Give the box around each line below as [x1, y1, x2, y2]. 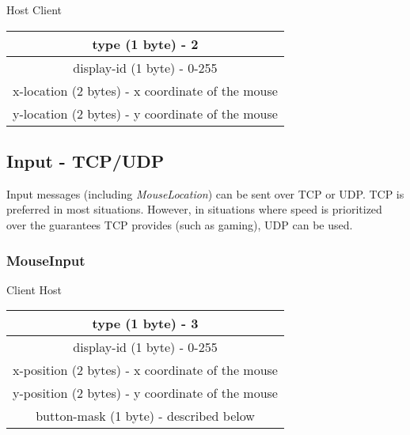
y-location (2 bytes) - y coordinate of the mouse [13, 104, 278, 123]
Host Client [6, 2, 63, 17]
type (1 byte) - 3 [92, 314, 199, 333]
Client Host [6, 281, 63, 297]
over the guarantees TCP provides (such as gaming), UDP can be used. [6, 216, 353, 233]
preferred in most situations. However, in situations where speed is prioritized [6, 201, 382, 217]
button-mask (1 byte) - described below [36, 407, 255, 426]
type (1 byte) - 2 [92, 34, 199, 53]
